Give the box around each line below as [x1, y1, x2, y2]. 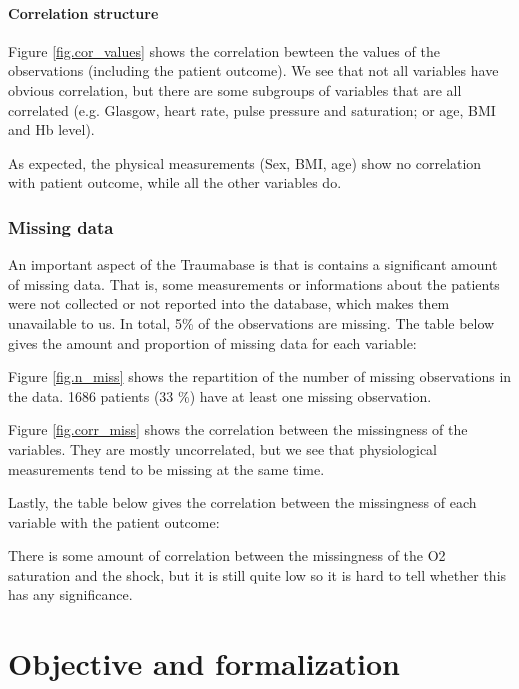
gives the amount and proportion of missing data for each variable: [8, 332, 417, 353]
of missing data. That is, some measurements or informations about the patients [8, 273, 500, 294]
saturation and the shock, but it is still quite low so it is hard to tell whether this [8, 564, 507, 585]
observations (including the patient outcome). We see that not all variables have [8, 60, 499, 81]
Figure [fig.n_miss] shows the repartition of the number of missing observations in [8, 366, 512, 387]
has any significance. [8, 584, 133, 605]
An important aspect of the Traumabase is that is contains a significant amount [8, 254, 498, 275]
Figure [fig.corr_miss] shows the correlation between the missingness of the [8, 419, 468, 440]
